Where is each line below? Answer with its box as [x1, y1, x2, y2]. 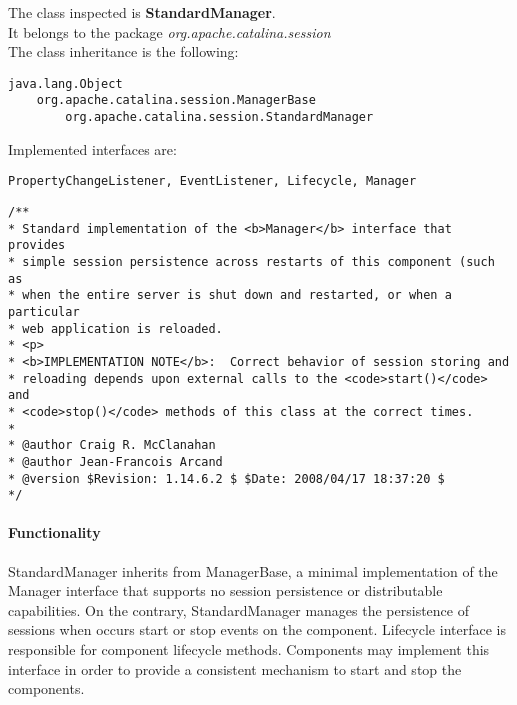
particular [8, 304, 80, 319]
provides [8, 238, 66, 253]
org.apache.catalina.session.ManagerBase [36, 93, 316, 108]
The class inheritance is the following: [8, 41, 239, 62]
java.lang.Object [8, 76, 123, 91]
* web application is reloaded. [8, 321, 223, 336]
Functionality [8, 522, 101, 543]
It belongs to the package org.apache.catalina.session [8, 21, 331, 42]
